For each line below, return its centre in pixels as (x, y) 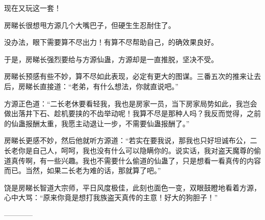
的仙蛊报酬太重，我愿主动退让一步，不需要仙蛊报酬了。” (97, 123)
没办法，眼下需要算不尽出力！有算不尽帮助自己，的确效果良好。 (111, 42)
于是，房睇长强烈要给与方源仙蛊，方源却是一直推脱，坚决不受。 (111, 59)
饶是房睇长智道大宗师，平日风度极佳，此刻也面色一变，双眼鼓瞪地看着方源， (132, 187)
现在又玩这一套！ (33, 8)
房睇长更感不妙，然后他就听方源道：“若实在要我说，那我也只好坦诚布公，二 (131, 140)
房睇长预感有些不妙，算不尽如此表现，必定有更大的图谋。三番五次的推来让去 (132, 76)
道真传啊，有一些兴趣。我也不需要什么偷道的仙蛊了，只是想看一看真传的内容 (132, 160)
